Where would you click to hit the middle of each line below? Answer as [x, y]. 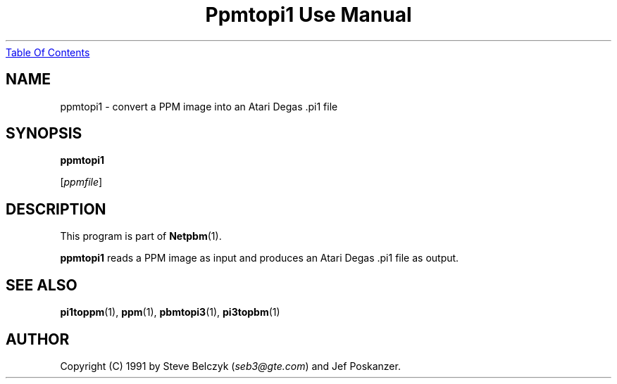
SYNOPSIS [44, 134]
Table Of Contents [48, 52]
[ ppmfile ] [81, 182]
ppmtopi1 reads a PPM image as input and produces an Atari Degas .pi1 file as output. [260, 258]
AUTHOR [38, 339]
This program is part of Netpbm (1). [141, 236]
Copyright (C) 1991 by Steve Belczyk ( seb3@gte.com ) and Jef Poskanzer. [230, 366]
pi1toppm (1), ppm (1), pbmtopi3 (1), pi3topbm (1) [170, 312]
